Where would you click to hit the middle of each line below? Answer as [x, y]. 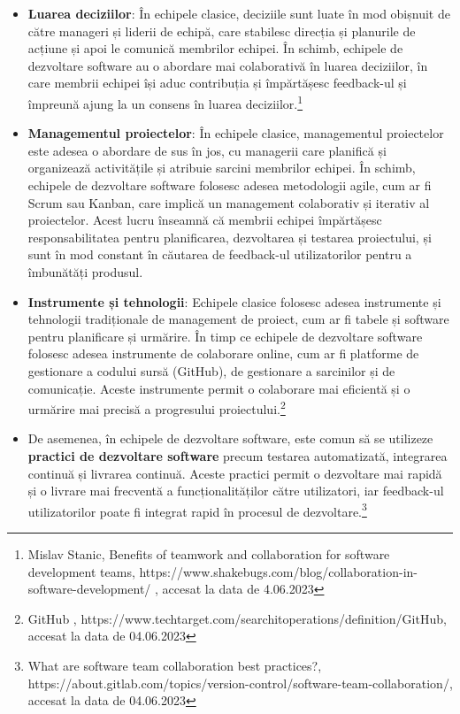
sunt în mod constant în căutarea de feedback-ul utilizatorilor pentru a [220, 254]
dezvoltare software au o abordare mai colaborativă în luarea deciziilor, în [228, 65]
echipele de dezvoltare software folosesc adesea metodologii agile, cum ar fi [230, 185]
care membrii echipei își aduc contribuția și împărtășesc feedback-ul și [217, 83]
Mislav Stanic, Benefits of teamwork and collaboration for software [209, 554]
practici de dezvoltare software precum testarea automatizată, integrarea [238, 455]
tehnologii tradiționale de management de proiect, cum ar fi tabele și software [238, 319]
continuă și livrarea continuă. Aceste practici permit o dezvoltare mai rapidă [235, 473]
